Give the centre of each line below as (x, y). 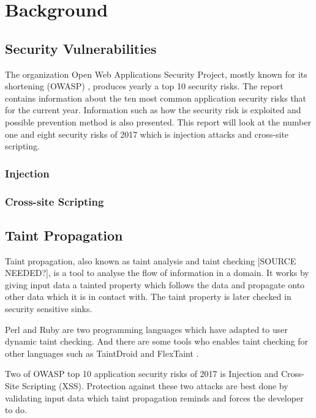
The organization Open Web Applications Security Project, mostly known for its (156, 74)
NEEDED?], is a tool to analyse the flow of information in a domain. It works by (157, 273)
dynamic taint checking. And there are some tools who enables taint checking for (156, 341)
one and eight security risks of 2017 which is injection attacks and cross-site (147, 134)
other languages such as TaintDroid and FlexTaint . (102, 353)
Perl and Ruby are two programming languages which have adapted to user (146, 329)
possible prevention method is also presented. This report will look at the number (158, 121)
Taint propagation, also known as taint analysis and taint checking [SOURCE (151, 260)
